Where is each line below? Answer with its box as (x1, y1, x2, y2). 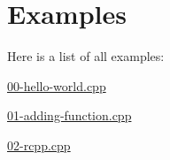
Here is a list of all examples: (7, 47, 165, 65)
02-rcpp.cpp (7, 135, 71, 154)
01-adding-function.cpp (7, 106, 132, 125)
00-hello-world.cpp (7, 76, 106, 95)
